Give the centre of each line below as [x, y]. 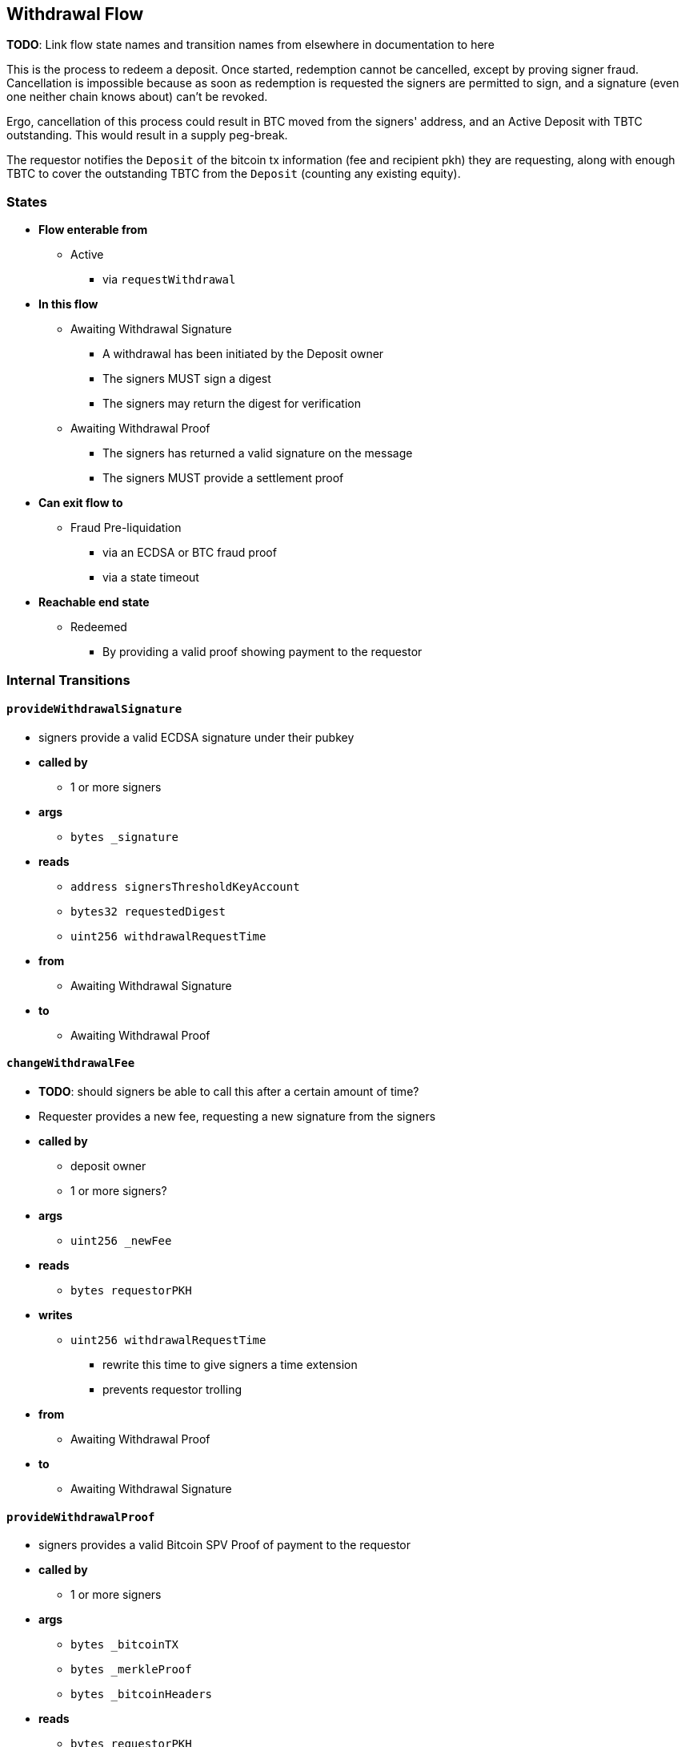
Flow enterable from [93, 230]
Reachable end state [94, 602]
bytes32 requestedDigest [148, 911]
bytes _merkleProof [131, 1670]
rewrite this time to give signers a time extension [230, 1364]
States [27, 201]
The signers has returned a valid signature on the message [258, 453]
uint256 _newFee [121, 1240]
